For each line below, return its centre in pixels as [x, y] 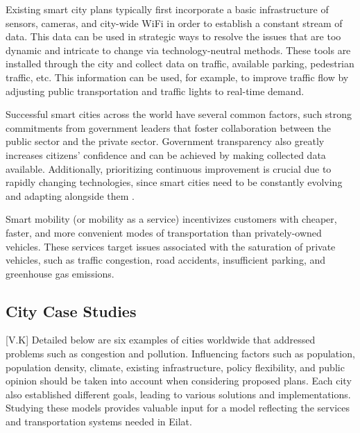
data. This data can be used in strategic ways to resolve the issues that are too [173, 36]
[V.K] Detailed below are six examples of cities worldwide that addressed [161, 340]
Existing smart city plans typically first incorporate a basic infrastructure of [167, 9]
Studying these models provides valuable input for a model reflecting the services [178, 408]
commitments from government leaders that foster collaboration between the [168, 127]
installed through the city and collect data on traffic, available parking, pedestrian [180, 63]
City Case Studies [71, 311]
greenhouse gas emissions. [60, 273]
